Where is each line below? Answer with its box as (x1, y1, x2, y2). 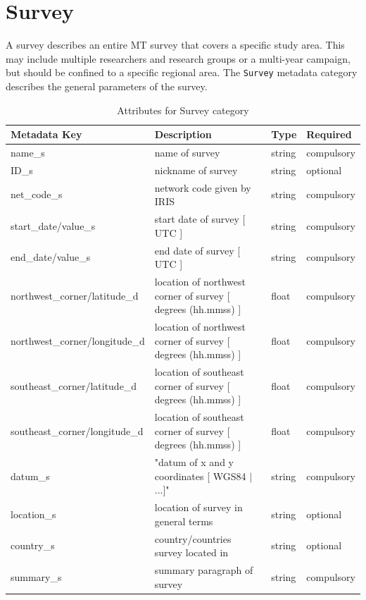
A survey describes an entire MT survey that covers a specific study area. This (6, 37, 345, 52)
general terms (154, 513, 213, 528)
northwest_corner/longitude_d (11, 333, 145, 348)
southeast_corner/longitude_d (11, 423, 144, 438)
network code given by (154, 180, 251, 195)
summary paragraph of (154, 563, 253, 577)
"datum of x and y (154, 455, 234, 470)
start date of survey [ (154, 212, 246, 226)
